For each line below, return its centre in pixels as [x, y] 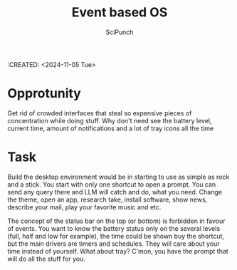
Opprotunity [44, 94]
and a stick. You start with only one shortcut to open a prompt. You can [112, 184]
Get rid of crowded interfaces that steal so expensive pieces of [100, 113]
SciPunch [120, 32]
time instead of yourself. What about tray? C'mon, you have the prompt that [118, 251]
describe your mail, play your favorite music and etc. [84, 207]
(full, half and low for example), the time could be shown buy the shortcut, [116, 236]
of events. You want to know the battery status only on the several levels [114, 228]
